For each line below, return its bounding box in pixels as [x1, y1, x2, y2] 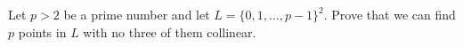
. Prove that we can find [323, 5, 456, 23]
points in [18, 22, 67, 41]
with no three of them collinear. [83, 22, 256, 41]
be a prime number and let [63, 5, 210, 23]
